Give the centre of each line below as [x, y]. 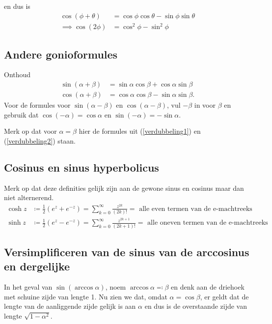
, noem [116, 287]
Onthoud [17, 74]
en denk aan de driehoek [208, 287]
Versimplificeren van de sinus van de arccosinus [127, 251]
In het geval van [28, 287]
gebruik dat [21, 114]
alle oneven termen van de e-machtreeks [208, 223]
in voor [205, 105]
